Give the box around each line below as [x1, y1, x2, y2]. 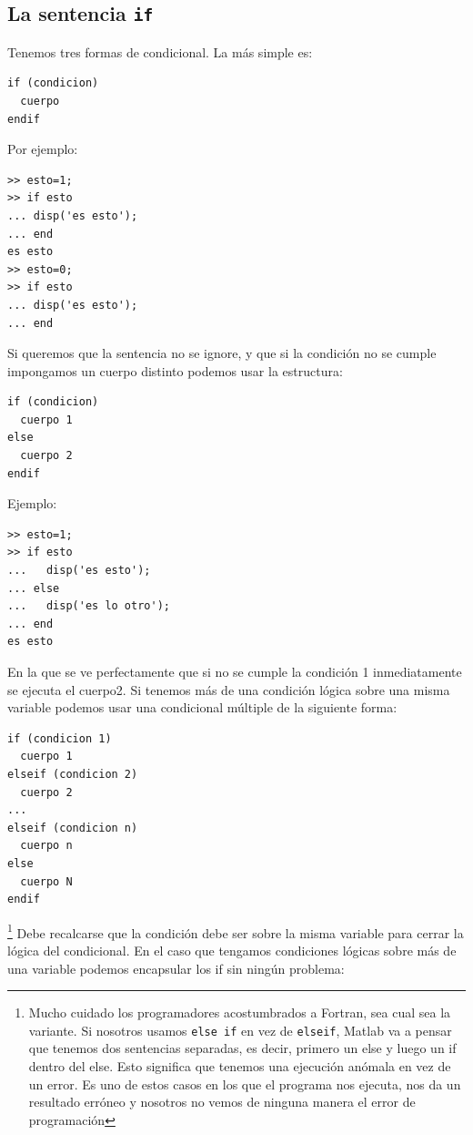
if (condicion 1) [7, 731, 112, 745]
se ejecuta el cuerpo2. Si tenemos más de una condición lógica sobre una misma [7, 680, 450, 699]
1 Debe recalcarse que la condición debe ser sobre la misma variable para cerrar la [7, 920, 464, 942]
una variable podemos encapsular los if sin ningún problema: [7, 958, 345, 977]
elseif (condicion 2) [7, 767, 138, 781]
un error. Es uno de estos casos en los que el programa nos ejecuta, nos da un [28, 1074, 461, 1093]
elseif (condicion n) [7, 821, 138, 834]
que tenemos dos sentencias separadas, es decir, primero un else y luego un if [28, 1038, 457, 1058]
